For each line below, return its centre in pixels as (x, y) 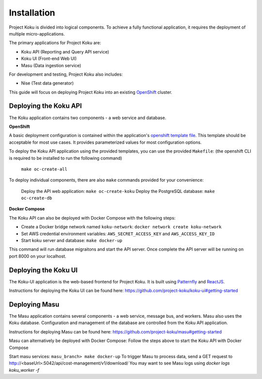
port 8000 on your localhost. (38, 256)
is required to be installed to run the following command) (65, 158)
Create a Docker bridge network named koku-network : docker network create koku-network (121, 227)
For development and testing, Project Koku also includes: (66, 74)
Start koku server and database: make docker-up (72, 241)
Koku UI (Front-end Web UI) (49, 59)
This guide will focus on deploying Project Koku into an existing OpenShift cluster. (90, 92)
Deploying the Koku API (45, 106)
